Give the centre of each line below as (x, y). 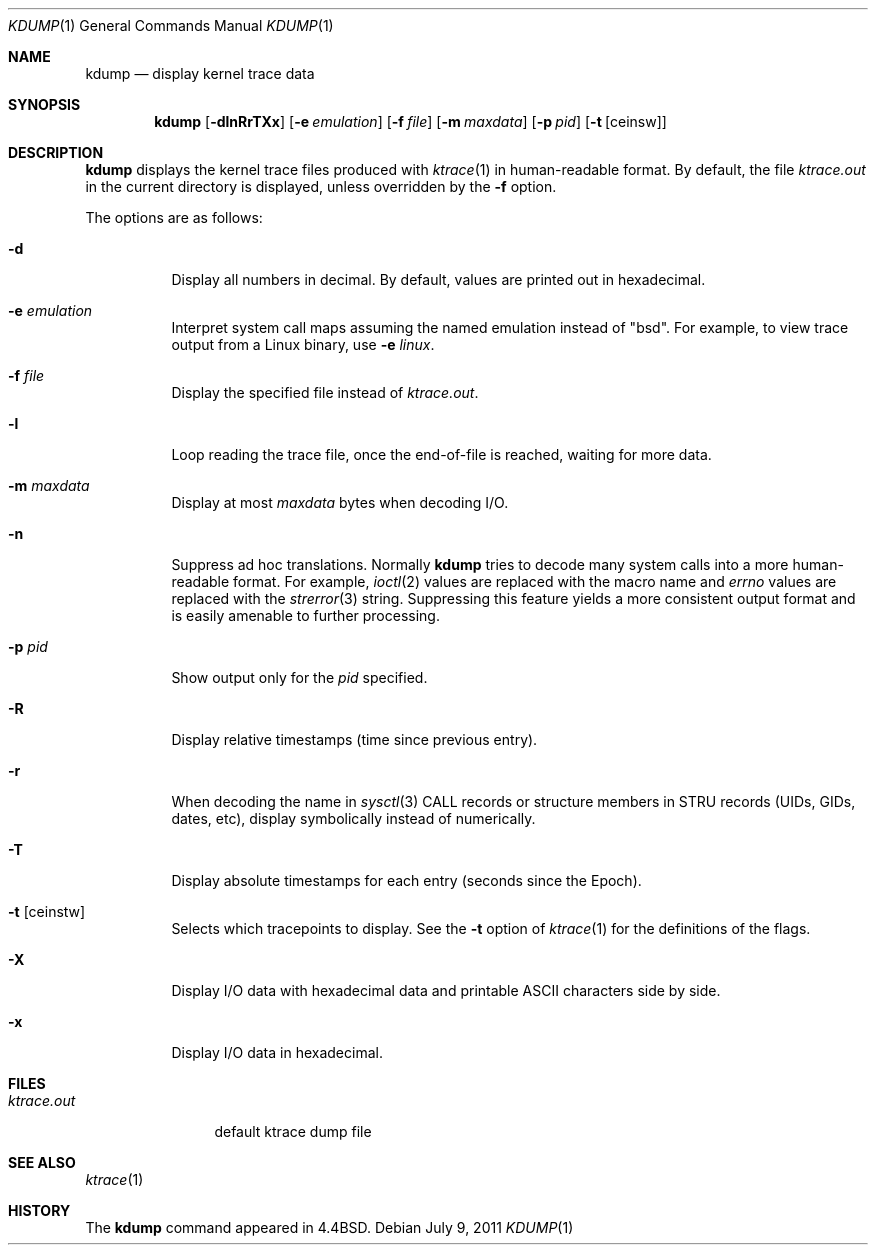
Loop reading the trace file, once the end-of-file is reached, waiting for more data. (441, 454)
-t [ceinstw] (47, 911)
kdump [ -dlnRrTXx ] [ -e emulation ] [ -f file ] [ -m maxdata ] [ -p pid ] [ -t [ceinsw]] (410, 121)
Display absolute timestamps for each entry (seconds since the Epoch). (406, 880)
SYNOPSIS (44, 104)
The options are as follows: (174, 217)
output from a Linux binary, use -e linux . (303, 344)
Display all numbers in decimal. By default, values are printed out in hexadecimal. (438, 279)
